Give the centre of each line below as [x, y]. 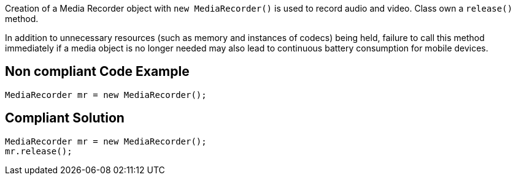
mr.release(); [39, 151]
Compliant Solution [65, 118]
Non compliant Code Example [97, 72]
